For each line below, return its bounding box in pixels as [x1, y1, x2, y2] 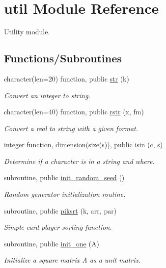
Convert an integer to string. [4, 90, 90, 100]
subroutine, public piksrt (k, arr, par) [4, 205, 117, 215]
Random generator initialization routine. [4, 189, 126, 199]
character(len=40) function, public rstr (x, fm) [4, 107, 144, 117]
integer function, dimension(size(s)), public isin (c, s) [4, 139, 163, 150]
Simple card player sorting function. [4, 222, 112, 232]
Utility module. [4, 27, 50, 37]
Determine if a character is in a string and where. [4, 156, 155, 166]
